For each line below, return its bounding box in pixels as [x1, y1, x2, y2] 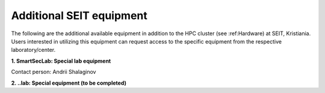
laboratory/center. [11, 46, 56, 54]
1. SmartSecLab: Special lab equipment [11, 57, 111, 64]
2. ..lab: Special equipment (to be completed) [11, 79, 126, 86]
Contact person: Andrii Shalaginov [11, 69, 96, 76]
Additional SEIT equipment [11, 9, 147, 22]
